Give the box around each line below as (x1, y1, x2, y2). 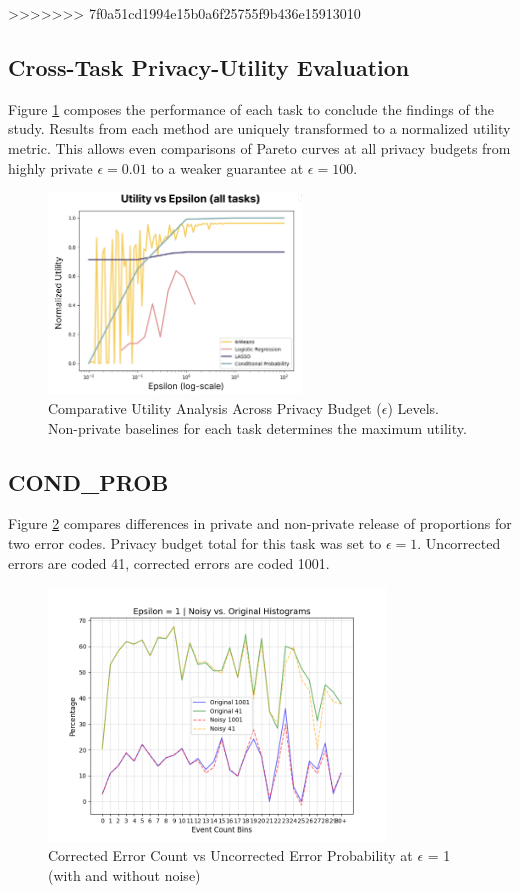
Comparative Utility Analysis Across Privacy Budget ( (48, 397, 382, 418)
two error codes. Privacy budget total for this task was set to (8, 532, 382, 553)
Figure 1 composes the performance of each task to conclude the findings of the (8, 98, 494, 119)
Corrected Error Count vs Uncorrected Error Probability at (48, 845, 413, 866)
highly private (8, 157, 93, 178)
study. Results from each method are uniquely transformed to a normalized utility (8, 118, 511, 139)
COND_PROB (8, 466, 169, 497)
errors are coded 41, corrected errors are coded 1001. (8, 552, 330, 573)
